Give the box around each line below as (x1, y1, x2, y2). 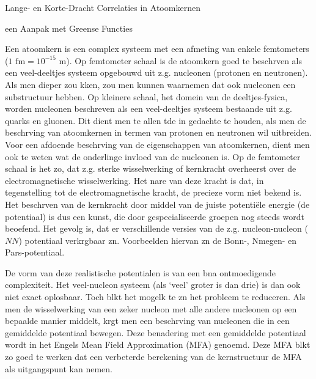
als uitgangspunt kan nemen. (5, 362, 112, 375)
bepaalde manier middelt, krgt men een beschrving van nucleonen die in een (5, 314, 290, 327)
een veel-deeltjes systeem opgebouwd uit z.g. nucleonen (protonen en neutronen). (5, 66, 308, 79)
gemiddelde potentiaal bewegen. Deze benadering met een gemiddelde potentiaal (5, 326, 306, 339)
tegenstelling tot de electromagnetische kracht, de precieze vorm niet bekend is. (5, 186, 302, 199)
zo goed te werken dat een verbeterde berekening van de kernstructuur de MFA (5, 350, 302, 363)
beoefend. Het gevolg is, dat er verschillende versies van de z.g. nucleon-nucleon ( (5, 222, 308, 235)
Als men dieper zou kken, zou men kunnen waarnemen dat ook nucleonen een (5, 78, 296, 90)
